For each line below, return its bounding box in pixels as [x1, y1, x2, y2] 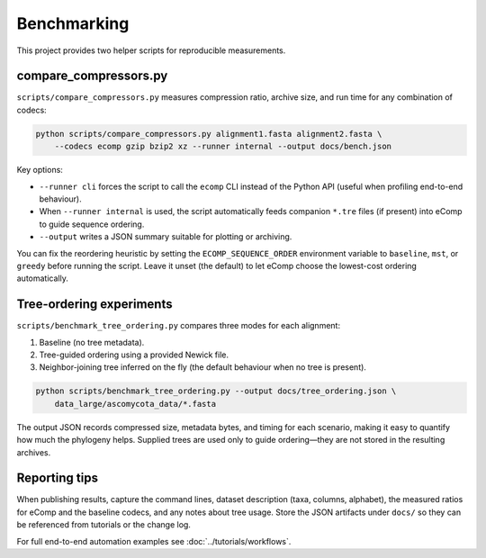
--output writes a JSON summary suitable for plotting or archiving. [39, 231, 292, 242]
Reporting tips [16, 471, 99, 486]
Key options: [16, 165, 63, 175]
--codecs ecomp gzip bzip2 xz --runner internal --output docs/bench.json [54, 141, 391, 152]
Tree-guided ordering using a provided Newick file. [39, 349, 229, 360]
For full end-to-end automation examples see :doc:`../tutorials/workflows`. [16, 535, 292, 546]
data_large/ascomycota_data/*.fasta [54, 399, 216, 409]
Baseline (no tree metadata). [39, 337, 145, 347]
